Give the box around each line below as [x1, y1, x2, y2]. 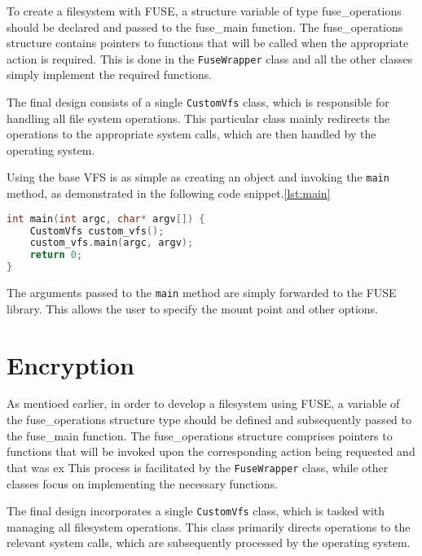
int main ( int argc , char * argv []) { [7, 212, 205, 225]
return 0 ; [29, 249, 83, 261]
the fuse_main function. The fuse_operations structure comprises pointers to [7, 427, 393, 444]
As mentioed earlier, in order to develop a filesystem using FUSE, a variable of [7, 395, 400, 412]
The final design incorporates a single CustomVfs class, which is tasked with [7, 502, 385, 519]
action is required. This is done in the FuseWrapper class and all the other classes [7, 50, 413, 67]
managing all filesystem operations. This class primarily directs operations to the [7, 518, 411, 535]
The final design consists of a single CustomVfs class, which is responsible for [7, 94, 389, 111]
